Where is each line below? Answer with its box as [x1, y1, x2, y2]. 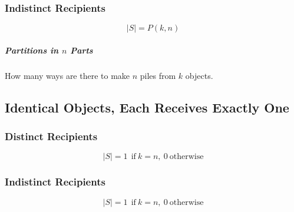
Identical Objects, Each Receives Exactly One [5, 98, 289, 116]
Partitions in [5, 44, 59, 56]
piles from [140, 69, 176, 81]
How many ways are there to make [5, 69, 130, 81]
